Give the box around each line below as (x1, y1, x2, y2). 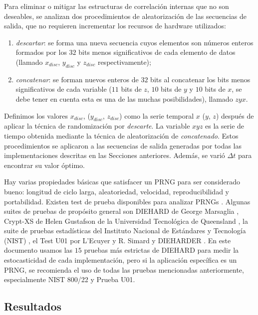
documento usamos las (4, 245, 73, 255)
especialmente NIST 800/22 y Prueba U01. (4, 274, 135, 285)
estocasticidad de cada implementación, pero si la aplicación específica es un (4, 255, 237, 265)
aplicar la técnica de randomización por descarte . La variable (4, 121, 190, 131)
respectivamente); (97, 56, 151, 67)
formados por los (15, 47, 67, 57)
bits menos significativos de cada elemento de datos (78, 47, 236, 57)
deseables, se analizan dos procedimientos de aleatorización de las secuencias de (4, 10, 247, 21)
